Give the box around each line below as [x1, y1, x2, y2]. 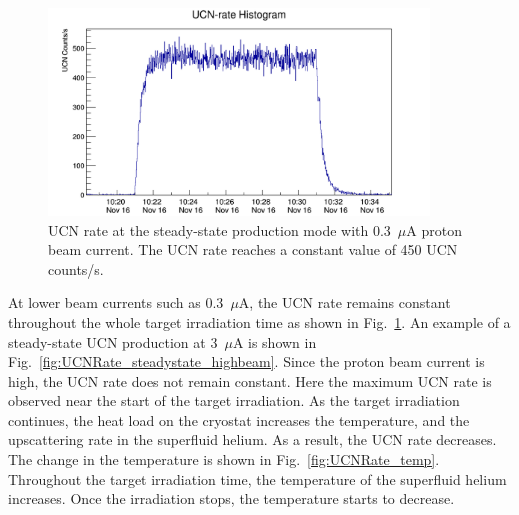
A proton [406, 219, 462, 240]
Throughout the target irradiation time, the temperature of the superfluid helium [8, 468, 507, 489]
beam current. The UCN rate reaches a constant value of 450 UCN [48, 239, 458, 260]
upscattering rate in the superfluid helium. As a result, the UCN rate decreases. [8, 429, 497, 450]
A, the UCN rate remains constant [238, 292, 451, 313]
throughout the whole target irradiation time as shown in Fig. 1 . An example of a [8, 311, 511, 332]
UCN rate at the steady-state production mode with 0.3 [48, 219, 391, 240]
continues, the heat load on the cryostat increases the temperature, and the [8, 409, 470, 430]
